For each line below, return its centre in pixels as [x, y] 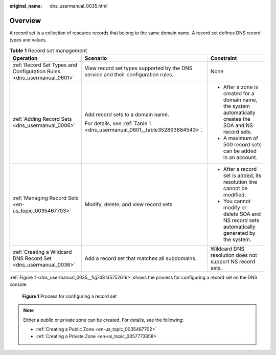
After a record [240, 169]
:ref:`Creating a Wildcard [42, 252]
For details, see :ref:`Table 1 [118, 124]
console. [19, 284]
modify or [235, 208]
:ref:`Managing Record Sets [45, 198]
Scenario [96, 58]
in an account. [240, 158]
